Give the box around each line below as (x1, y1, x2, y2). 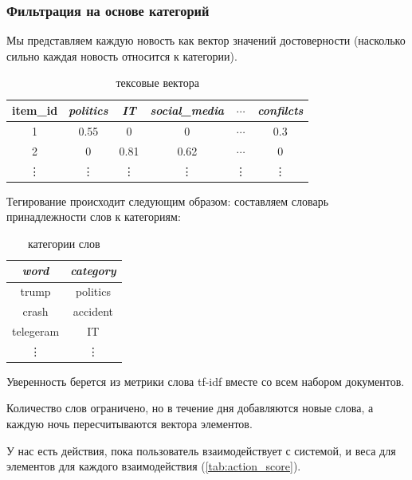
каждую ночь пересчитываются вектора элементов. (6, 415, 253, 432)
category (70, 262, 116, 279)
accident (73, 303, 113, 320)
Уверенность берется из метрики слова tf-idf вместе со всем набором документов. (6, 372, 405, 389)
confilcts (257, 102, 304, 118)
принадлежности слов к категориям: (6, 208, 181, 225)
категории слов (28, 234, 100, 251)
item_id (12, 102, 58, 118)
